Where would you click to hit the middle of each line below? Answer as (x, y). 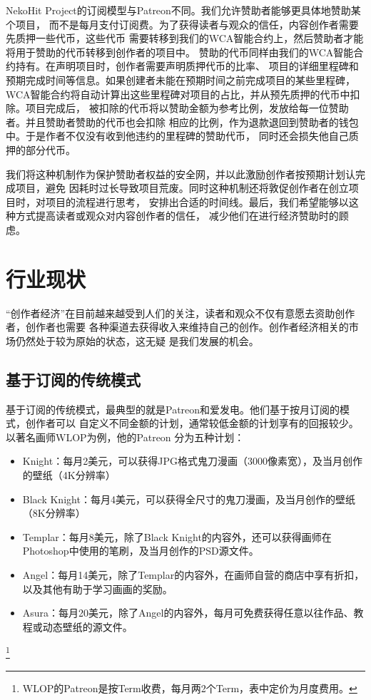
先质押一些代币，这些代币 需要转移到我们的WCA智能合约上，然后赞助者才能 (185, 38)
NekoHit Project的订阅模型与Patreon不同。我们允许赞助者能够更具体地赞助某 (183, 10)
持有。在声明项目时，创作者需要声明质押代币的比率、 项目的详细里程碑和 (187, 66)
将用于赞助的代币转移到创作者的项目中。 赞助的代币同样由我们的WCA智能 (180, 52)
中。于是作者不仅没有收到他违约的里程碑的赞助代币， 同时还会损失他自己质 (182, 136)
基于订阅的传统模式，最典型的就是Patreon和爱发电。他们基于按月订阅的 (173, 409)
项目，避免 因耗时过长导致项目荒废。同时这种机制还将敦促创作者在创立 (182, 188)
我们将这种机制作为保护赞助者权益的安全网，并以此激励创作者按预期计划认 (181, 174)
